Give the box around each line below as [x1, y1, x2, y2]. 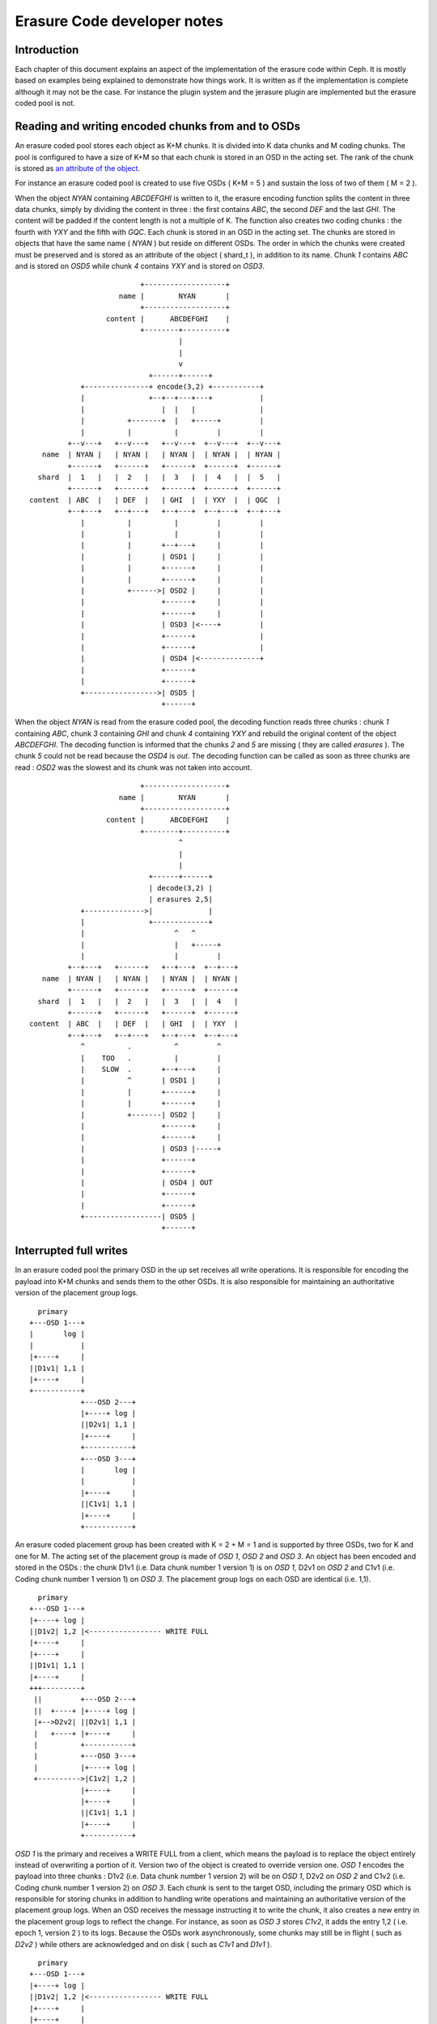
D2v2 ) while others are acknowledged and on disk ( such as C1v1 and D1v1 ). [15, 1939, 273, 1949]
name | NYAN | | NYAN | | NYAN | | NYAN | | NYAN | [41, 450, 282, 459]
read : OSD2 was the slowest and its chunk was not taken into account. [15, 762, 252, 772]
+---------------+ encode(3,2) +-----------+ [80, 381, 265, 391]
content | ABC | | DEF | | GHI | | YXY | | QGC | [29, 495, 282, 504]
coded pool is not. [15, 98, 76, 108]
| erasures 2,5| [148, 895, 214, 904]
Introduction [15, 43, 79, 57]
